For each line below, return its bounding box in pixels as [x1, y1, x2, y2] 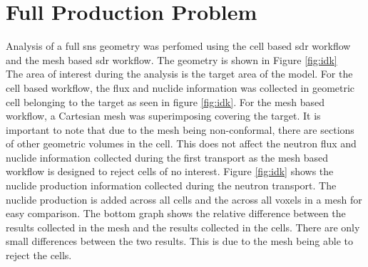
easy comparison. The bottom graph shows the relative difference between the [6, 206, 346, 221]
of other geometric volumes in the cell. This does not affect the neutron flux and [6, 136, 357, 151]
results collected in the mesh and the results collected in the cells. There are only [6, 219, 360, 234]
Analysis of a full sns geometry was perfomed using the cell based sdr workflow [6, 38, 351, 53]
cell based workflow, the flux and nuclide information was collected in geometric [6, 80, 355, 95]
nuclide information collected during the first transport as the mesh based [6, 150, 329, 164]
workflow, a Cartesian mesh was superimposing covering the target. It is [6, 108, 321, 123]
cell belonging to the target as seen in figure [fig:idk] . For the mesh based [6, 94, 325, 109]
